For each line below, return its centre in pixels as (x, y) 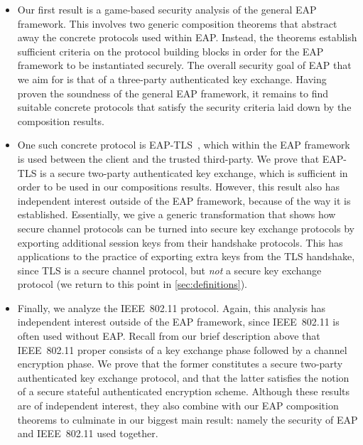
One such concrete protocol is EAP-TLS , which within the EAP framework (184, 145)
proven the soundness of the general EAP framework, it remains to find (173, 93)
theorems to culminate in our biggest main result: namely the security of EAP (188, 419)
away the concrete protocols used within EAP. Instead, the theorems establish (187, 37)
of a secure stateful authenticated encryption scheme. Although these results (184, 391)
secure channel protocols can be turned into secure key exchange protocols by (186, 228)
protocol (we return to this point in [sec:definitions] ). (132, 284)
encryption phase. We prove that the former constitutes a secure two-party (180, 364)
